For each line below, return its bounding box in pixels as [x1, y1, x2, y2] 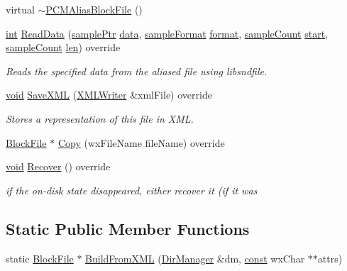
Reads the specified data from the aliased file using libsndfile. [6, 63, 268, 78]
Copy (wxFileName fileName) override [57, 135, 225, 150]
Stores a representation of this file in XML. [6, 111, 194, 126]
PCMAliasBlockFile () [45, 2, 143, 16]
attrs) [317, 250, 343, 265]
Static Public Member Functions [6, 217, 250, 239]
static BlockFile [6, 250, 74, 265]
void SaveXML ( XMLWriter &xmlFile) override [6, 87, 212, 102]
